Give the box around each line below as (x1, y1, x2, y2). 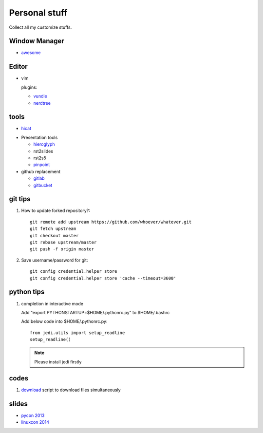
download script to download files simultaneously (21, 387, 121, 393)
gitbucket (33, 182, 53, 188)
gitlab (33, 175, 45, 181)
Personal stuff (9, 7, 68, 18)
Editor (9, 62, 28, 71)
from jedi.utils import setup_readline (30, 330, 125, 336)
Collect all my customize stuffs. (9, 24, 72, 30)
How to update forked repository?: (21, 207, 90, 214)
